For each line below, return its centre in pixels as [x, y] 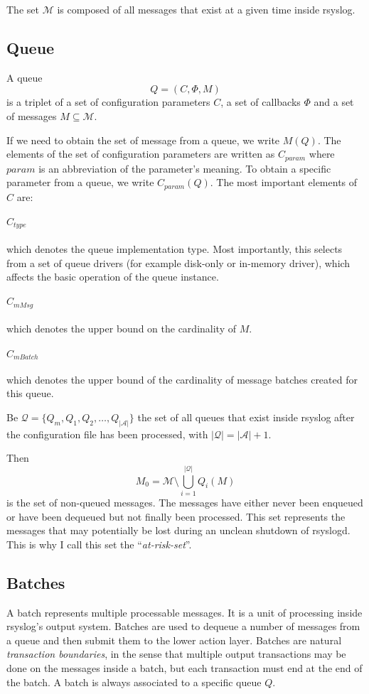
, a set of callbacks [261, 102]
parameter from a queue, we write [80, 182]
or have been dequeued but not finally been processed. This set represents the [176, 516]
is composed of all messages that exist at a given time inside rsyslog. [206, 9]
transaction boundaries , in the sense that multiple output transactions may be [176, 654]
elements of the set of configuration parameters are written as [141, 154]
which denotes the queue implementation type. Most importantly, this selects [175, 248]
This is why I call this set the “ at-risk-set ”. [99, 544]
